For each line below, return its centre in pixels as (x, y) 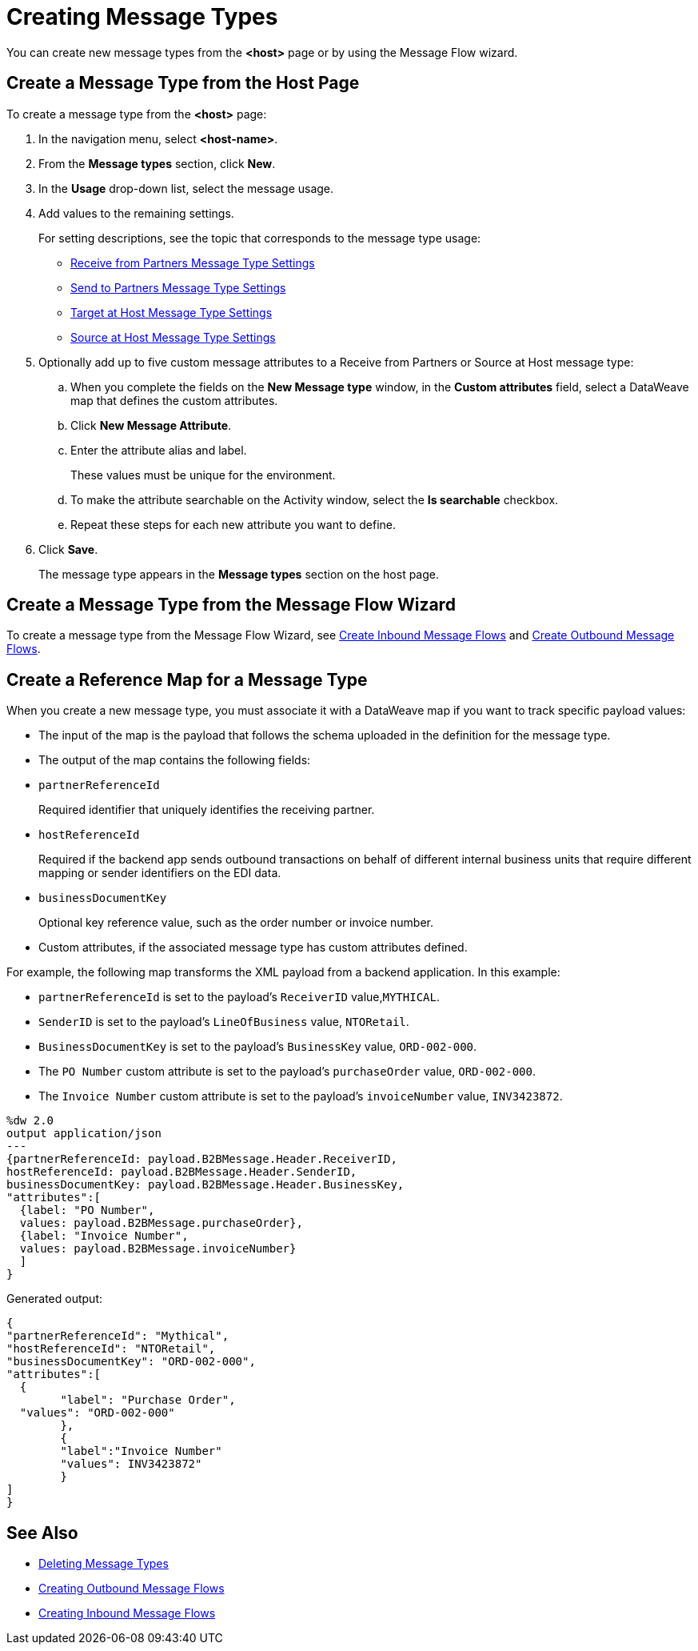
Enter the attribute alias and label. (159, 450)
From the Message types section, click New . (157, 163)
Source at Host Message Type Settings (173, 337)
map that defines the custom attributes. (174, 400)
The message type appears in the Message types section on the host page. (239, 574)
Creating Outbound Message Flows (132, 1589)
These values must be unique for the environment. (203, 475)
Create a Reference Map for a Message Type (187, 679)
